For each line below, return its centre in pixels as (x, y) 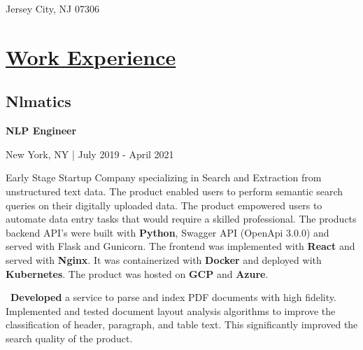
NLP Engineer (41, 131)
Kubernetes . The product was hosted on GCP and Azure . (137, 273)
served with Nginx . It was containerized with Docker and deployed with (164, 259)
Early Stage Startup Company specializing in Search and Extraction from (164, 177)
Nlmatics (38, 101)
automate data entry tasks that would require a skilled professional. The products (181, 219)
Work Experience (91, 56)
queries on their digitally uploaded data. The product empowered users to (164, 205)
